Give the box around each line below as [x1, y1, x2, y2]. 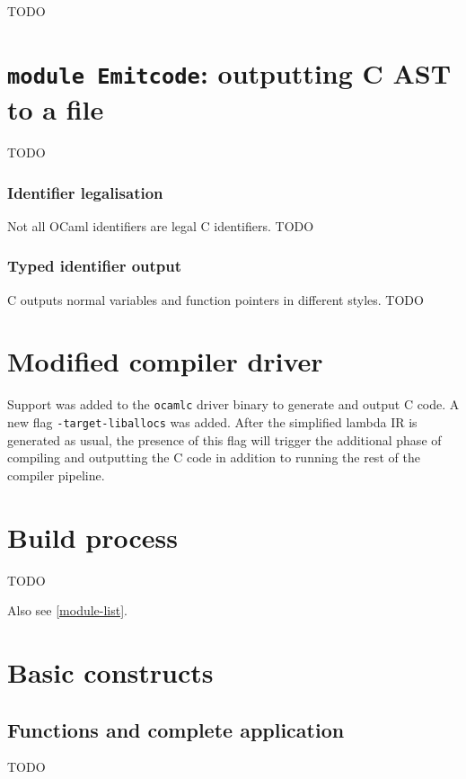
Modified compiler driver [7, 343, 323, 380]
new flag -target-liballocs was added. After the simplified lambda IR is [7, 413, 418, 432]
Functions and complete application [7, 715, 345, 743]
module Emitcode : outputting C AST [7, 54, 452, 91]
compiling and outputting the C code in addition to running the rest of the [7, 448, 420, 467]
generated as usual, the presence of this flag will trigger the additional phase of [7, 430, 442, 449]
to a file [7, 91, 104, 128]
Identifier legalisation [7, 181, 163, 203]
